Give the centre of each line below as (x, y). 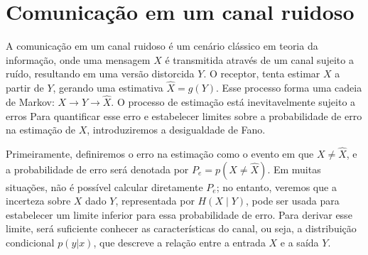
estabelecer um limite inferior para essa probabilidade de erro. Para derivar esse (179, 214)
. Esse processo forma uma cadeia (289, 88)
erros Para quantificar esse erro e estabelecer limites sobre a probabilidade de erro (184, 115)
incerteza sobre (38, 201)
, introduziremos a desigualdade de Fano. (176, 130)
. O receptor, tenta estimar (262, 74)
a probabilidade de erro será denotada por (97, 169)
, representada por (155, 201)
